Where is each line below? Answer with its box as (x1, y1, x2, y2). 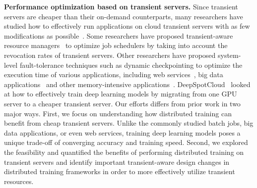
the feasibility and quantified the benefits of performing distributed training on (4, 146, 244, 157)
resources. (4, 176, 34, 186)
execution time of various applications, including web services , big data (4, 69, 223, 80)
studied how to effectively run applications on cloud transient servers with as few (4, 21, 250, 31)
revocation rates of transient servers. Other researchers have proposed (4, 49, 216, 60)
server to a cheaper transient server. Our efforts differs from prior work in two (4, 98, 241, 108)
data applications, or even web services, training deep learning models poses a (4, 127, 241, 138)
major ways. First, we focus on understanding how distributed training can (4, 108, 232, 118)
